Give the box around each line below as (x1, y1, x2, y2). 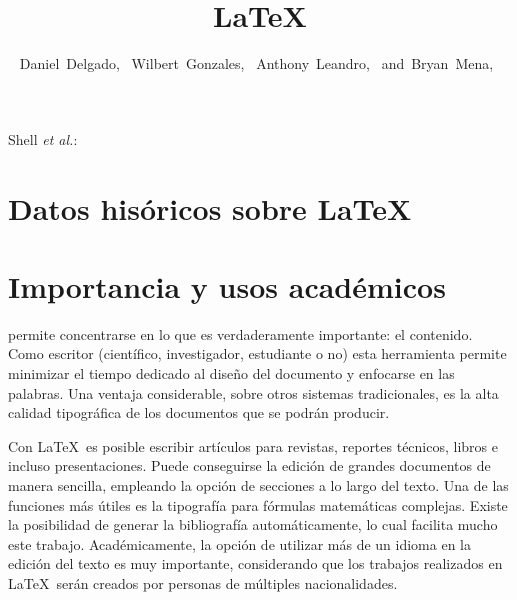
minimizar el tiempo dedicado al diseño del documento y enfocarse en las (8, 363, 455, 383)
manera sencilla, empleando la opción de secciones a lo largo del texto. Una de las (8, 474, 509, 495)
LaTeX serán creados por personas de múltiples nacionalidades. (8, 572, 398, 593)
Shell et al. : (8, 128, 78, 149)
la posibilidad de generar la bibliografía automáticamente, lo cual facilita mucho (8, 514, 498, 535)
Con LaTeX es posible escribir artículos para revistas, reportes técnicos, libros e (8, 435, 498, 456)
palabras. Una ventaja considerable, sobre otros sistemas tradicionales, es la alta (8, 382, 499, 403)
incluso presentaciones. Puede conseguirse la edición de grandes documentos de (8, 455, 491, 476)
